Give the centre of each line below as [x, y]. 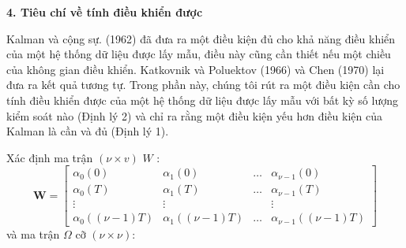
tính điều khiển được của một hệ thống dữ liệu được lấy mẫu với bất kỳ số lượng [202, 100]
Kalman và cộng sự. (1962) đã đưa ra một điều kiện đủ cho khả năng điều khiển [201, 38]
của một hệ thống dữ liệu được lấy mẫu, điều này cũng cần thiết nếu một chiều [199, 54]
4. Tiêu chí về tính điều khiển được [105, 12]
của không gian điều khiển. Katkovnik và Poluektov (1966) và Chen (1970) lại [195, 69]
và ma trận [33, 234]
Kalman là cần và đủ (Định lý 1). [88, 131]
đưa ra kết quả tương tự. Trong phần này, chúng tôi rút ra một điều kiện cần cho [203, 85]
